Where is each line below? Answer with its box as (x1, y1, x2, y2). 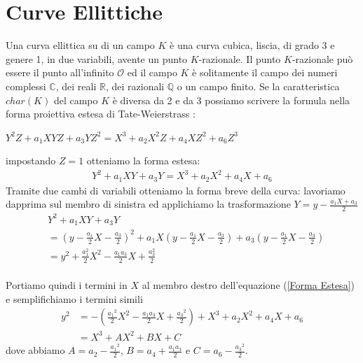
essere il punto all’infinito (6, 65, 114, 80)
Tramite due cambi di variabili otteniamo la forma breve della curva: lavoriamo (6, 183, 345, 197)
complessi (6, 78, 46, 93)
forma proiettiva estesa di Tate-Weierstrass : (6, 106, 196, 121)
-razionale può (292, 51, 353, 66)
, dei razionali (105, 78, 165, 93)
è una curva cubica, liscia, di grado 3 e (170, 38, 335, 52)
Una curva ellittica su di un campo (6, 38, 155, 52)
